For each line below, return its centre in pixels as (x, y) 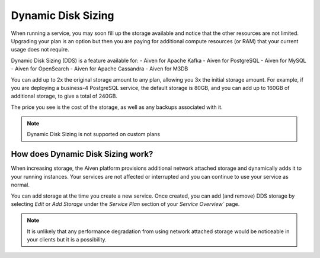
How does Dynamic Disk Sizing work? (82, 154)
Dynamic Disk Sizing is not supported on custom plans (93, 134)
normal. (20, 185)
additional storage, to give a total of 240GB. (64, 96)
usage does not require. (40, 50)
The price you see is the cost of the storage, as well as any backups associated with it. (117, 107)
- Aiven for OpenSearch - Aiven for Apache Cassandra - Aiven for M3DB (100, 69)
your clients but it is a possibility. (67, 240)
